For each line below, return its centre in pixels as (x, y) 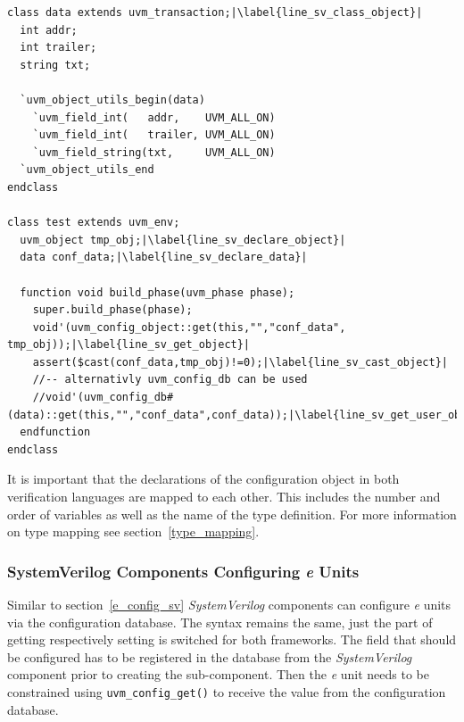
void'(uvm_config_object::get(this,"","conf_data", (189, 327)
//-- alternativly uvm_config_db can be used (170, 380)
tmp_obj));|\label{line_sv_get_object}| (129, 345)
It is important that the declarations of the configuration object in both (203, 479)
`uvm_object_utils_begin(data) (112, 100)
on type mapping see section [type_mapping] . (133, 531)
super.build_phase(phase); (112, 310)
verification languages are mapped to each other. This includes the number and (224, 497)
